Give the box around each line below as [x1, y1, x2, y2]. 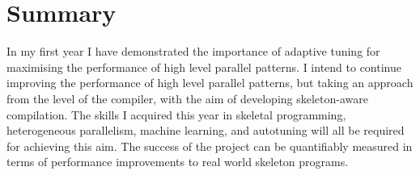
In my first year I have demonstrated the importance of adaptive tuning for [6, 43, 380, 60]
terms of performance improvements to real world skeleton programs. [6, 153, 349, 170]
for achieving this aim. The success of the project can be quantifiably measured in [6, 137, 413, 154]
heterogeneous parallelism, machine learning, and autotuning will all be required [6, 122, 405, 139]
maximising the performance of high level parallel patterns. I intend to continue [6, 58, 401, 75]
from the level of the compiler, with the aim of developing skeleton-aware [6, 90, 368, 106]
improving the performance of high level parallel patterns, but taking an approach [6, 74, 414, 91]
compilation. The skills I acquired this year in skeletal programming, [6, 106, 346, 123]
